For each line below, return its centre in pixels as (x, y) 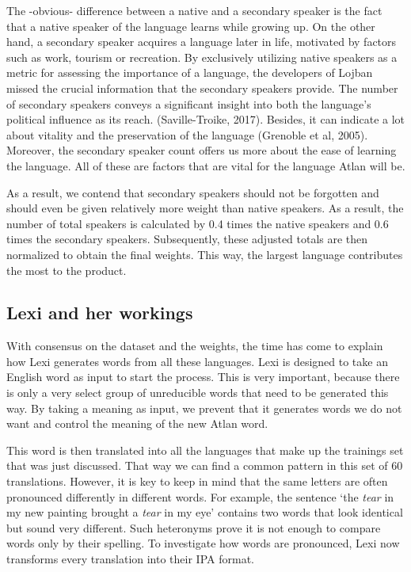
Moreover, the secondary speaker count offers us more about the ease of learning (202, 150)
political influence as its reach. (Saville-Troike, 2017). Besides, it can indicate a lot (206, 119)
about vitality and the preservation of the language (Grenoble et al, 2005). (187, 134)
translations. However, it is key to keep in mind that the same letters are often (197, 481)
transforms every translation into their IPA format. (130, 559)
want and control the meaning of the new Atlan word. (137, 423)
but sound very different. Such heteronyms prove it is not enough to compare (194, 527)
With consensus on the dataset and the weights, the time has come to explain (195, 346)
